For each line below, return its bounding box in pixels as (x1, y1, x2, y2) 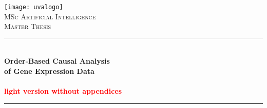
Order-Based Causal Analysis (4, 56, 110, 66)
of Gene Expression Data (4, 66, 94, 76)
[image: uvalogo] (4, 4, 63, 11)
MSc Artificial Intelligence (4, 11, 96, 21)
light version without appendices (4, 86, 122, 96)
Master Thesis (4, 21, 51, 32)
